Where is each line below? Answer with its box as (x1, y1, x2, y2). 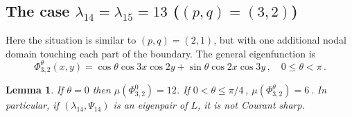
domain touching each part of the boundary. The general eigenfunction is (6, 46, 316, 60)
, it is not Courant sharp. (197, 98, 305, 112)
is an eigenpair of (113, 98, 188, 112)
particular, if (6, 98, 59, 112)
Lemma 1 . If (6, 82, 64, 97)
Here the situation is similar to (6, 33, 137, 47)
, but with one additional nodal (213, 33, 346, 47)
